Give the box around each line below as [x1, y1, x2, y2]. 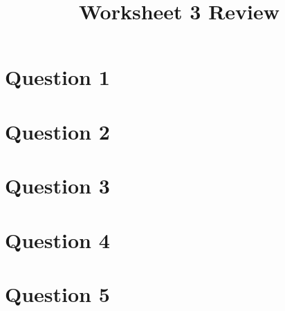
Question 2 [5, 117, 110, 145]
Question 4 [5, 225, 110, 254]
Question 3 [5, 171, 110, 200]
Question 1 [5, 63, 110, 91]
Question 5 [5, 279, 110, 308]
